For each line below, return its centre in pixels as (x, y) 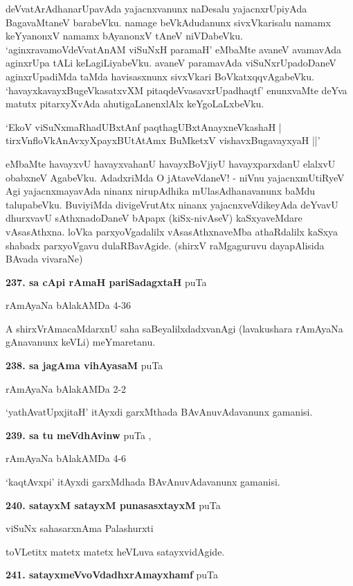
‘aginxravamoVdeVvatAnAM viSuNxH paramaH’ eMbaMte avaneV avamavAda (174, 49)
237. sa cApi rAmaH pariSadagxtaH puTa (106, 282)
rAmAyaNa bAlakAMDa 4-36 (69, 305)
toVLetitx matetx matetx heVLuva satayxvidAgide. (115, 551)
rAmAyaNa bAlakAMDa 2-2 (66, 388)
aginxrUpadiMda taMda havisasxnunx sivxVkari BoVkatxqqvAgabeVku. (160, 76)
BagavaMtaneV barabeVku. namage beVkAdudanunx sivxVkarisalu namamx (168, 22)
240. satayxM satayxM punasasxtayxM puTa (113, 505)
